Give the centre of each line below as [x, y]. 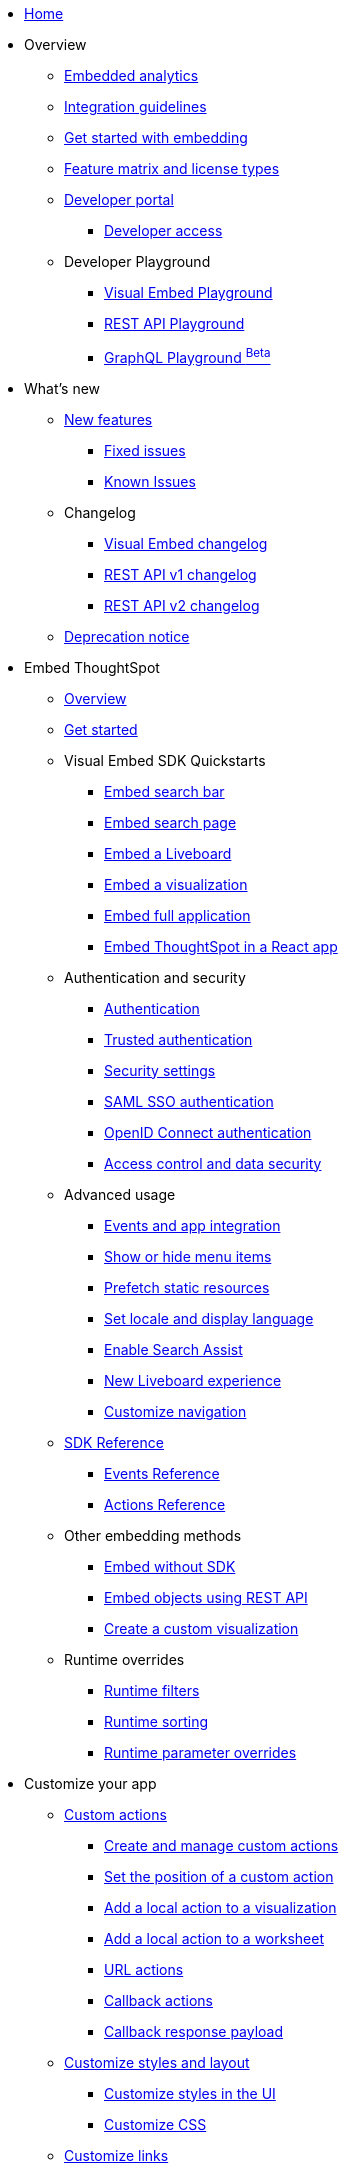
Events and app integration [192, 1225]
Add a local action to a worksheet [214, 1938]
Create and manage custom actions [221, 1845]
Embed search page [170, 822]
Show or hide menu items [188, 1256]
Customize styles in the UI [190, 2093]
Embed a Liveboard [168, 853]
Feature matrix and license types [172, 168]
